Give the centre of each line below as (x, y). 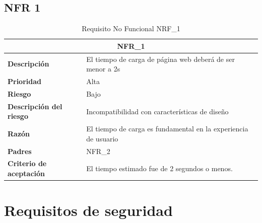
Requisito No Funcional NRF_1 (131, 28)
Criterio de (27, 163)
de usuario (102, 138)
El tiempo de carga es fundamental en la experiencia (167, 129)
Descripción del (35, 106)
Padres (20, 151)
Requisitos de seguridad (88, 210)
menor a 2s (103, 69)
